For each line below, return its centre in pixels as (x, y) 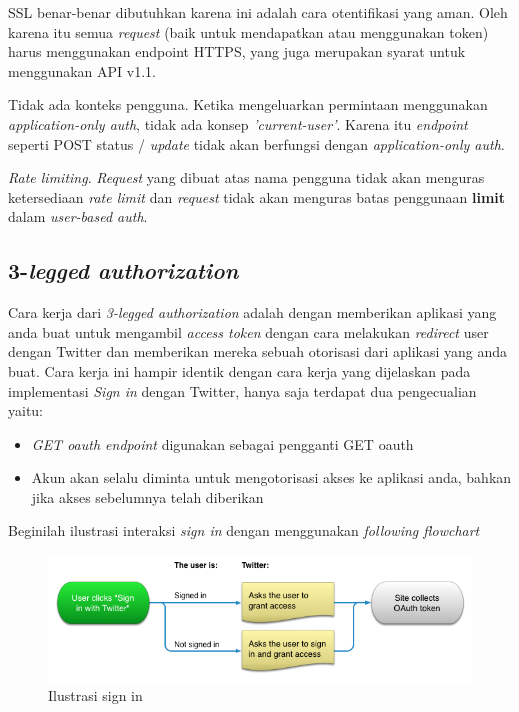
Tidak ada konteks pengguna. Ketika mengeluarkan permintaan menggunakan (248, 104)
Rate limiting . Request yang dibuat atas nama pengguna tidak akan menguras (246, 177)
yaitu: (26, 410)
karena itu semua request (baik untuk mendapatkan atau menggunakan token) (248, 31)
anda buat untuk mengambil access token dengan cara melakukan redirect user (248, 331)
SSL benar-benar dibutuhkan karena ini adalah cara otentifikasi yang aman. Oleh (258, 12)
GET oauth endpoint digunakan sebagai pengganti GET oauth (222, 443)
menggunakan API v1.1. (82, 70)
